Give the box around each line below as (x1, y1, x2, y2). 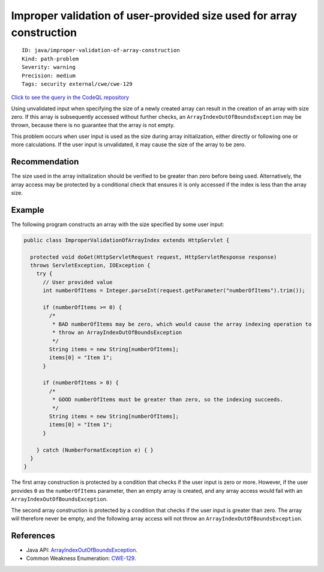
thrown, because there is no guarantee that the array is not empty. (11, 122, 175, 129)
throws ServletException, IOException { (30, 262, 151, 269)
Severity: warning (22, 64, 76, 71)
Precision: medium (22, 72, 76, 79)
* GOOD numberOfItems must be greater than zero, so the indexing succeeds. (52, 396, 283, 403)
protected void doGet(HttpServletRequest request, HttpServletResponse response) (30, 254, 277, 260)
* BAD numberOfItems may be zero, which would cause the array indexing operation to (52, 321, 312, 327)
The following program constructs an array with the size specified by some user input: (11, 221, 224, 228)
